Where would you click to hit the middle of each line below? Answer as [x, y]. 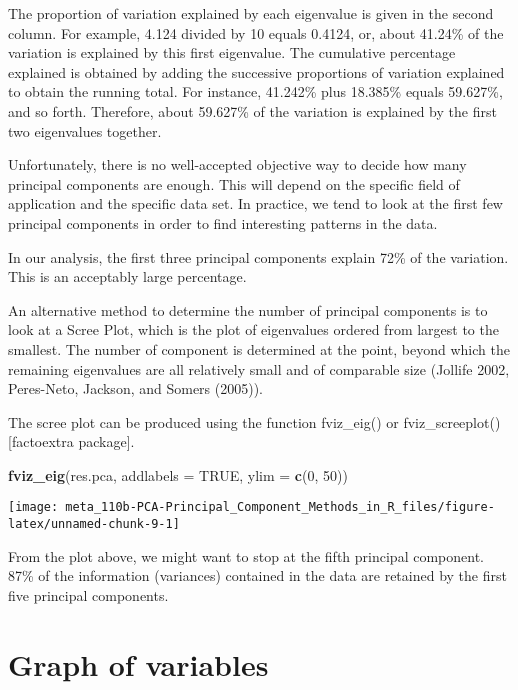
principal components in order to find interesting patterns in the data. [223, 222]
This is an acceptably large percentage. [127, 276]
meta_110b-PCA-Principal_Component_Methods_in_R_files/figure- [280, 507]
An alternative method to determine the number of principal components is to [248, 309]
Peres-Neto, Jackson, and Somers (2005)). [136, 388]
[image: [33, 507]
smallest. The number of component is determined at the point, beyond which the [259, 348]
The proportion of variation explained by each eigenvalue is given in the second [251, 13]
